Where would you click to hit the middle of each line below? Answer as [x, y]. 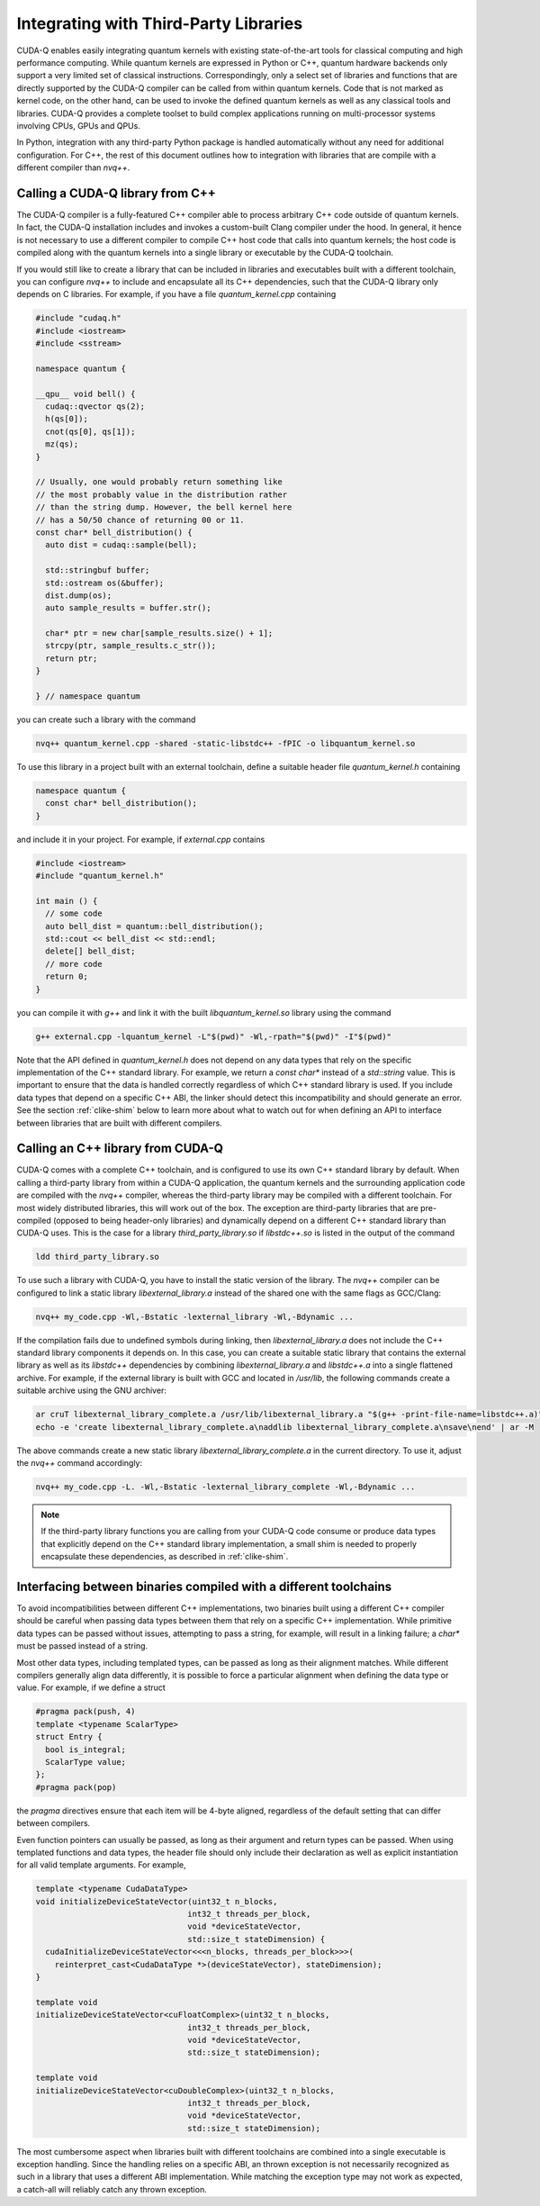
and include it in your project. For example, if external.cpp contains [141, 839]
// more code [74, 964]
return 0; [67, 976]
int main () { [67, 901]
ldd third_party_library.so [97, 1257]
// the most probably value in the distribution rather [162, 494]
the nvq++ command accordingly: [80, 1463]
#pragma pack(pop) [76, 1787]
